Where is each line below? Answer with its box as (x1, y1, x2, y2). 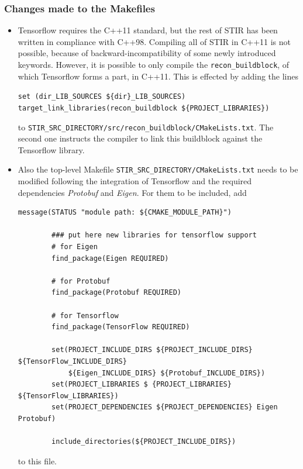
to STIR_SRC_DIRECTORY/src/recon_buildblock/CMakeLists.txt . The (18, 120, 274, 133)
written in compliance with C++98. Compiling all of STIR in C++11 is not (18, 35, 291, 47)
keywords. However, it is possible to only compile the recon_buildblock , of (18, 58, 290, 70)
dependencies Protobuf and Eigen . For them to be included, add (18, 186, 247, 198)
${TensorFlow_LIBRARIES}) (18, 391, 119, 400)
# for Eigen (51, 243, 98, 251)
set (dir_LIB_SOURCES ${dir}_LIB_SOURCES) (18, 92, 186, 101)
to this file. (18, 454, 57, 467)
